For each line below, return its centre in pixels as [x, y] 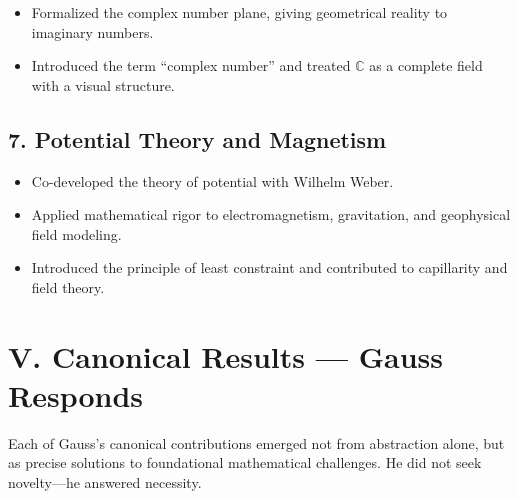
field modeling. [76, 233]
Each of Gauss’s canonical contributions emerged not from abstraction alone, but [256, 442]
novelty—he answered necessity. [105, 482]
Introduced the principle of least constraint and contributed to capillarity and [269, 267]
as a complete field [426, 65]
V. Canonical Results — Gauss [225, 355]
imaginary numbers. [92, 31]
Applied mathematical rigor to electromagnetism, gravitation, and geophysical [271, 214]
